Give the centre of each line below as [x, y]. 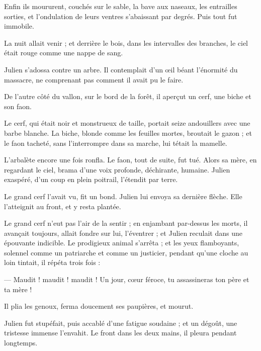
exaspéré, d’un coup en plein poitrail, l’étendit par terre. [91, 179]
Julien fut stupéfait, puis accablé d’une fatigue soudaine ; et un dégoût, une [121, 323]
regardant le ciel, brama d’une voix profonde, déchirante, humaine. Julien [117, 169]
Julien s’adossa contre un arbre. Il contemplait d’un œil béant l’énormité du [121, 69]
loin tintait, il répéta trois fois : [52, 262]
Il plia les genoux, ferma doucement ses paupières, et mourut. [99, 306]
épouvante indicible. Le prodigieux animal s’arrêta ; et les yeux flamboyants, [122, 243]
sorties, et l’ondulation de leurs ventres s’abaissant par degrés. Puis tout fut [121, 16]
